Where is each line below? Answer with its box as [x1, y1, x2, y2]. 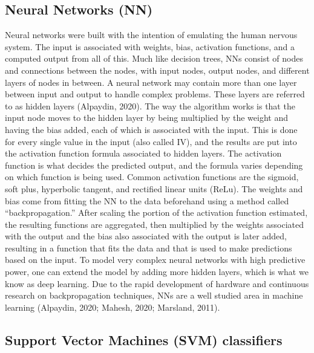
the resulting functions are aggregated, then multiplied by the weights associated [5, 218, 304, 230]
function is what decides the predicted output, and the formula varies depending [5, 158, 303, 171]
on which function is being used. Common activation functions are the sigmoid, [5, 170, 299, 183]
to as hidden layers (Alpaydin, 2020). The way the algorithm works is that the [5, 99, 295, 112]
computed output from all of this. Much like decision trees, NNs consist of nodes [5, 52, 303, 65]
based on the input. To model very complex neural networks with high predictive [5, 253, 306, 266]
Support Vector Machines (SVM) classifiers [5, 330, 283, 349]
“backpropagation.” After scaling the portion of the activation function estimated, [5, 206, 308, 219]
